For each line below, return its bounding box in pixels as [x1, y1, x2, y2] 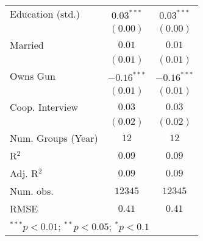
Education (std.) [10, 7, 80, 21]
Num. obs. [10, 184, 54, 198]
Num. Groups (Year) [10, 131, 98, 145]
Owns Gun [10, 69, 55, 83]
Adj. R [10, 166, 38, 180]
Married [10, 38, 44, 52]
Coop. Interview [10, 100, 79, 114]
